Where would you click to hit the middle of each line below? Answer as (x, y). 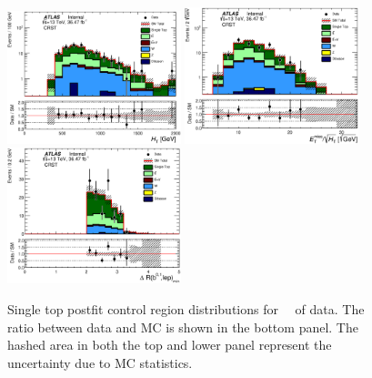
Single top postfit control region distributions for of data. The (186, 309)
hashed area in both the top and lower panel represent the (170, 345)
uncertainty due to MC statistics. (100, 362)
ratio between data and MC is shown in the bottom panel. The (183, 327)
